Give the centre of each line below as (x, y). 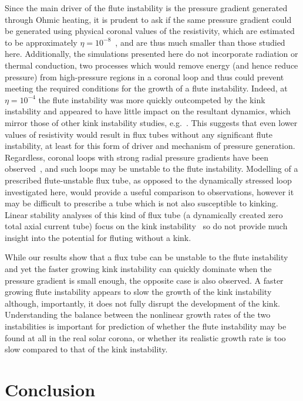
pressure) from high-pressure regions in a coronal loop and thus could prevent (144, 77)
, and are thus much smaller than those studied (200, 42)
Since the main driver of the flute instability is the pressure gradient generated (146, 8)
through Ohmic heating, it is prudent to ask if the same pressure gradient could (148, 19)
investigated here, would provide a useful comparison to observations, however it (149, 191)
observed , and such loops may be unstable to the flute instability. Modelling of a (151, 169)
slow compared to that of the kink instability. (86, 349)
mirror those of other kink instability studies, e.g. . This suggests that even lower (151, 122)
